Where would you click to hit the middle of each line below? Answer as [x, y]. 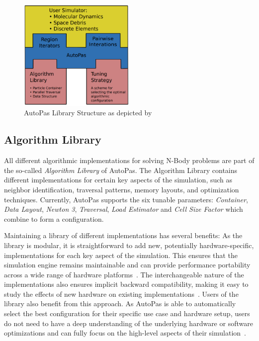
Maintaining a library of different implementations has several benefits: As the [123, 235]
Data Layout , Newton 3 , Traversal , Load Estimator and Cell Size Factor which [124, 209]
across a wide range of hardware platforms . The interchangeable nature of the [124, 274]
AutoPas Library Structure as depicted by [88, 113]
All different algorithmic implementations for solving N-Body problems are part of [129, 160]
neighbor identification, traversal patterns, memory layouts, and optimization [122, 189]
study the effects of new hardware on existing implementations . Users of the [121, 294]
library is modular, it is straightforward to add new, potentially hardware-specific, [129, 245]
